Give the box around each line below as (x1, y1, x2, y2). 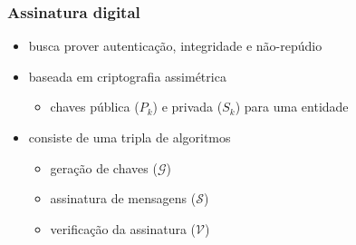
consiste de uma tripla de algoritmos (28, 128, 231, 146)
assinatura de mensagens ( (50, 189, 197, 208)
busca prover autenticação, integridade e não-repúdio (28, 36, 322, 55)
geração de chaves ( (50, 158, 158, 177)
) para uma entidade (235, 97, 349, 116)
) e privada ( (152, 97, 223, 116)
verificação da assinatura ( (50, 219, 197, 238)
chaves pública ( (50, 97, 140, 116)
